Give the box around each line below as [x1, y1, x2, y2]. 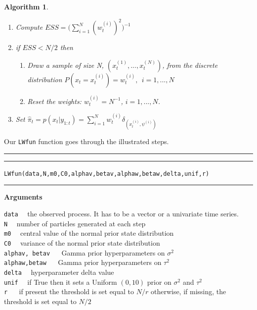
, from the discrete [162, 59, 218, 70]
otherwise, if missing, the [150, 286, 226, 297]
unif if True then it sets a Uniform [4, 276, 117, 287]
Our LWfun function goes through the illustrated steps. [4, 136, 169, 147]
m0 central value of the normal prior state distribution [4, 228, 174, 238]
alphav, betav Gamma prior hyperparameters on [4, 247, 165, 258]
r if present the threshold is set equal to [4, 286, 134, 297]
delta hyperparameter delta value [4, 266, 114, 277]
